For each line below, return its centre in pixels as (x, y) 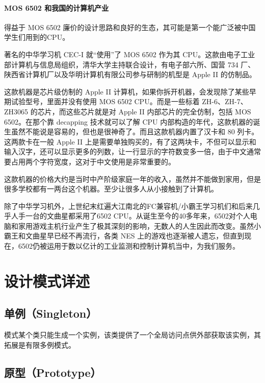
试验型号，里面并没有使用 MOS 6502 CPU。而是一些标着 (105, 101)
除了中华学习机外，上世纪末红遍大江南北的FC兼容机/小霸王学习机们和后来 (128, 206)
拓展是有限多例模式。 (40, 344)
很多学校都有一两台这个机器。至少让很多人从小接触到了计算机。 (111, 189)
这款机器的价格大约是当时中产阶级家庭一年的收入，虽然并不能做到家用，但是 (132, 178)
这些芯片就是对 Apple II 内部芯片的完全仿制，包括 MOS (158, 111)
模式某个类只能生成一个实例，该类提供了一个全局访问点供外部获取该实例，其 (132, 335)
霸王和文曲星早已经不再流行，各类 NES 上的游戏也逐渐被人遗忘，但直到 (124, 236)
